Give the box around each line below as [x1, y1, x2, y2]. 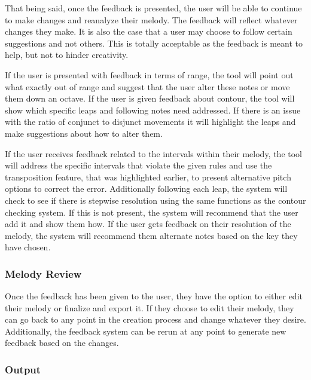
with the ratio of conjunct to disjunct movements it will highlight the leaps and [5, 115, 296, 128]
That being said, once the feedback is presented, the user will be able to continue [5, 2, 302, 14]
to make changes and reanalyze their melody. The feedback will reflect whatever [5, 13, 298, 26]
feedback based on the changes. [5, 336, 119, 349]
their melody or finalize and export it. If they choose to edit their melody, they [5, 301, 294, 314]
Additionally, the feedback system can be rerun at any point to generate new [5, 324, 286, 337]
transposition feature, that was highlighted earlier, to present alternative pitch [5, 170, 291, 183]
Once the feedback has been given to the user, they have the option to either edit [5, 290, 303, 302]
